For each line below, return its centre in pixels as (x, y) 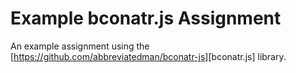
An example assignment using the (80, 46)
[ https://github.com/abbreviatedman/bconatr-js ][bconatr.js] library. (148, 56)
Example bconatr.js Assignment (146, 18)
